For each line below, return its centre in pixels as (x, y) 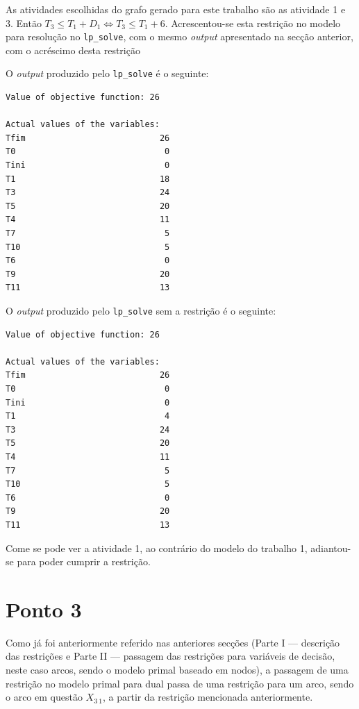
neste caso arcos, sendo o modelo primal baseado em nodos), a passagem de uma (177, 670)
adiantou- (331, 548)
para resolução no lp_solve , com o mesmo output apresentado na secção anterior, (179, 36)
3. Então (24, 23)
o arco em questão (44, 697)
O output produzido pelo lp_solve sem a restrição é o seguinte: (141, 310)
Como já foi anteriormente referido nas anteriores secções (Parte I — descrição (173, 642)
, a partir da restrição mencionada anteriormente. (208, 697)
